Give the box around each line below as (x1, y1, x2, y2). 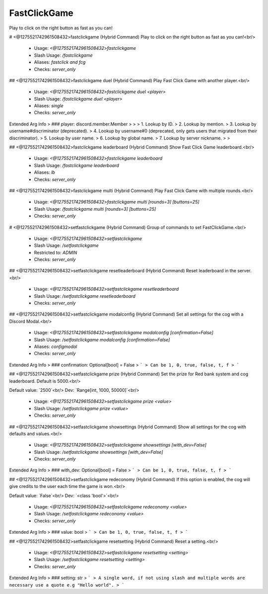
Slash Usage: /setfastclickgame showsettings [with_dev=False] (34, 449, 163, 455)
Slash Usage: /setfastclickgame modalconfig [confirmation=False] (34, 337, 170, 343)
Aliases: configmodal (34, 344, 77, 350)
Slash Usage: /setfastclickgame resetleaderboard (34, 293, 136, 299)
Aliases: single (34, 103, 64, 109)
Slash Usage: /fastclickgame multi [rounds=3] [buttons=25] (34, 206, 156, 212)
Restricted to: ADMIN (34, 249, 77, 255)
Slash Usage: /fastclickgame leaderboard (34, 162, 119, 168)
